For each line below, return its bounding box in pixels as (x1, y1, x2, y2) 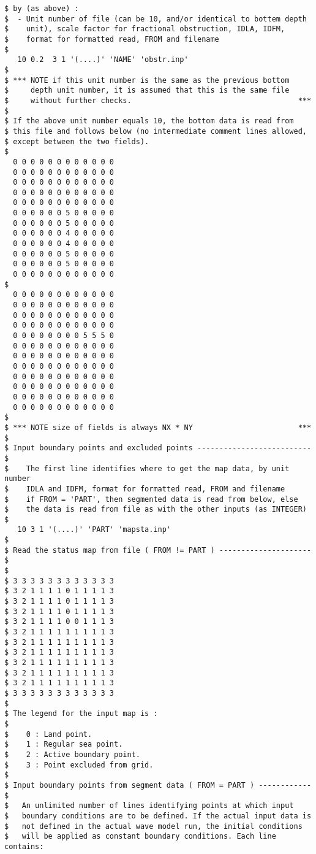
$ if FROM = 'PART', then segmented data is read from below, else (4, 494, 298, 504)
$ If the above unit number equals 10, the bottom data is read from (4, 117, 294, 126)
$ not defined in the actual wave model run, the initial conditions (4, 821, 303, 831)
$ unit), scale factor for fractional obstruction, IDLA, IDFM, (4, 25, 285, 34)
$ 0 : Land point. (4, 729, 92, 739)
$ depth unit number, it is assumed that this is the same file (4, 86, 290, 95)
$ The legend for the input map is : (4, 709, 158, 718)
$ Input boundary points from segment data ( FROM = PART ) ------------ (4, 780, 312, 790)
